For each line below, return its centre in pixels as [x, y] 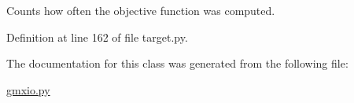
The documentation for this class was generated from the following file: [177, 63]
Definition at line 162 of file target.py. [97, 37]
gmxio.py [28, 89]
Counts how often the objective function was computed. [141, 10]
